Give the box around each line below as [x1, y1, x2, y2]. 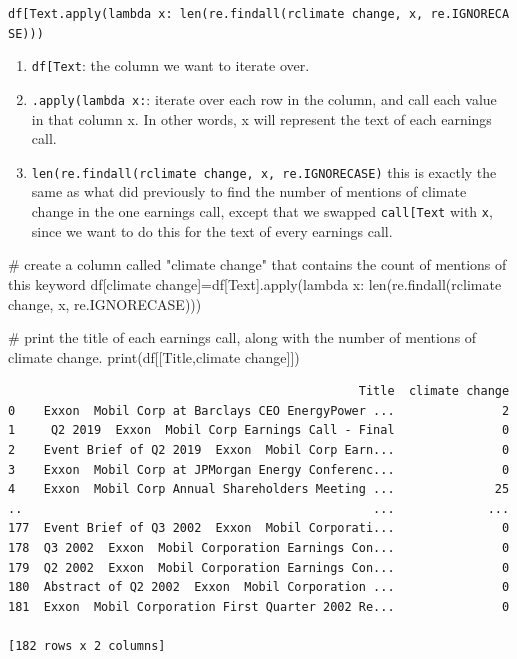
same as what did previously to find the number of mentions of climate [31, 181, 467, 202]
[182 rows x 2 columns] [8, 639, 166, 653]
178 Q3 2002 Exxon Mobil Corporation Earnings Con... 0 [8, 541, 510, 556]
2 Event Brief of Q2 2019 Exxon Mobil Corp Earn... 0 [8, 443, 510, 458]
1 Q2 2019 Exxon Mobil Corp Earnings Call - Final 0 [8, 423, 510, 438]
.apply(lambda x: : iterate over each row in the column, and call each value [31, 88, 497, 109]
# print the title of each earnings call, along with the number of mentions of [8, 327, 477, 348]
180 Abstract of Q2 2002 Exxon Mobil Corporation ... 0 [8, 580, 510, 595]
